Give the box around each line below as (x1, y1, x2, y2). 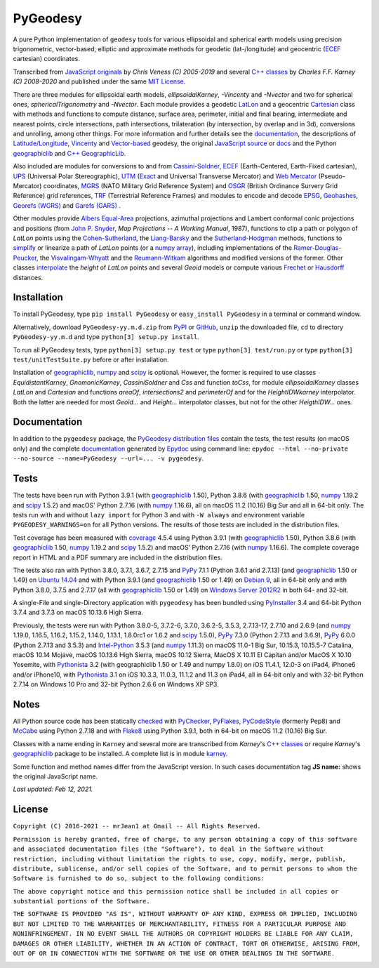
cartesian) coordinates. (13, 55, 80, 63)
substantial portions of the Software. (13, 897, 150, 906)
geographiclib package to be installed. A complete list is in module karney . (13, 750, 228, 758)
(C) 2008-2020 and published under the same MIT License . (13, 77, 186, 86)
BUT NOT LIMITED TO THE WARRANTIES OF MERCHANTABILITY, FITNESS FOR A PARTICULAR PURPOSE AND (13, 920, 347, 928)
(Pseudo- (318, 172, 345, 180)
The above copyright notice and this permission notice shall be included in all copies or (13, 887, 339, 895)
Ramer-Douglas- (293, 244, 342, 252)
